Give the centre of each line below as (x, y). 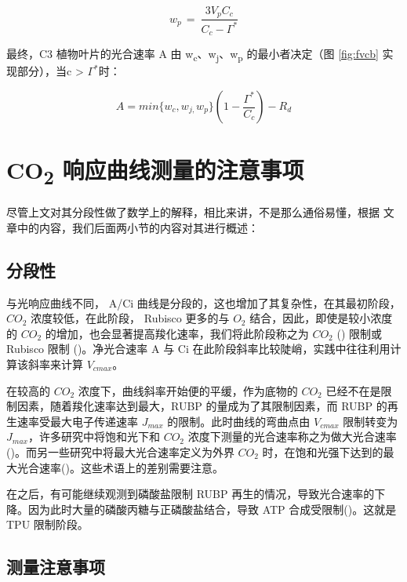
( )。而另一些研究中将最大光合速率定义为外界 (120, 451)
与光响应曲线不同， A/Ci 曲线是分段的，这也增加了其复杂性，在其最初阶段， (203, 302)
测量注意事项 (56, 567)
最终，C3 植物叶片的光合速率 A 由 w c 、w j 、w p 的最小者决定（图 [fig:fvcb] (193, 55)
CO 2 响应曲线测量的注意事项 (155, 172)
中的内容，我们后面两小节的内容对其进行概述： (138, 227)
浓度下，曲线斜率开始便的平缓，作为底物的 (188, 390)
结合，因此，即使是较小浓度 (321, 318)
